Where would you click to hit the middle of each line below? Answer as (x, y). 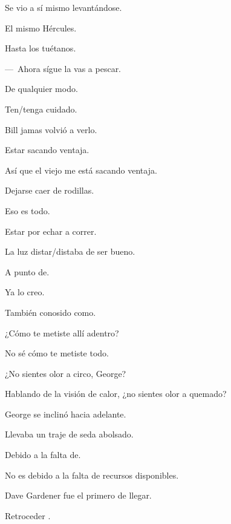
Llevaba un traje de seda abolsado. (69, 434)
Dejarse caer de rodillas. (50, 190)
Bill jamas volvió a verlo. (51, 129)
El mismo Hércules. (41, 28)
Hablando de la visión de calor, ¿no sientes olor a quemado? (116, 394)
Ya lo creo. (25, 292)
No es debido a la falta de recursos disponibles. (92, 475)
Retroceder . (28, 515)
